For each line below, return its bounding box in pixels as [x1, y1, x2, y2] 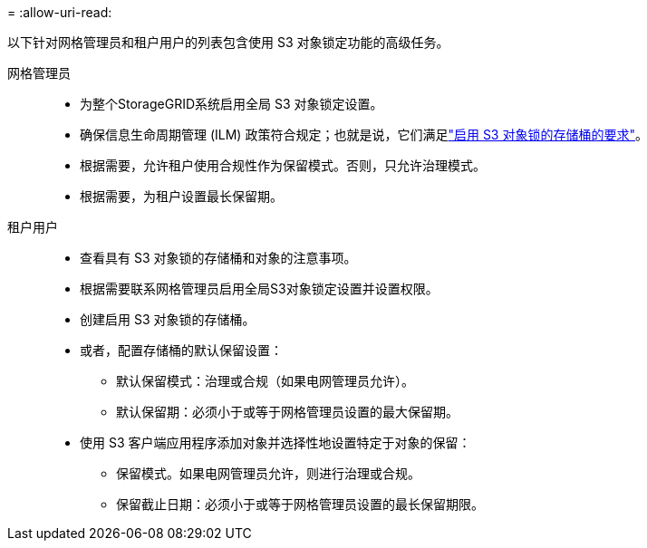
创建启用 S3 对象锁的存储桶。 [80, 312, 256, 327]
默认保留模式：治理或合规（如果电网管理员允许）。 [116, 373, 414, 389]
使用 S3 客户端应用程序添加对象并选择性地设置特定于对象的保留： [80, 435, 471, 450]
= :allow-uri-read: [7, 5, 112, 20]
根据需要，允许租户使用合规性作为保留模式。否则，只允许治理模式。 [80, 158, 486, 173]
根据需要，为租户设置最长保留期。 [80, 188, 283, 204]
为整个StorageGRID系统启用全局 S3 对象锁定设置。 [80, 96, 383, 111]
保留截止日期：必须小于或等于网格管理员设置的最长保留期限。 [116, 496, 484, 512]
